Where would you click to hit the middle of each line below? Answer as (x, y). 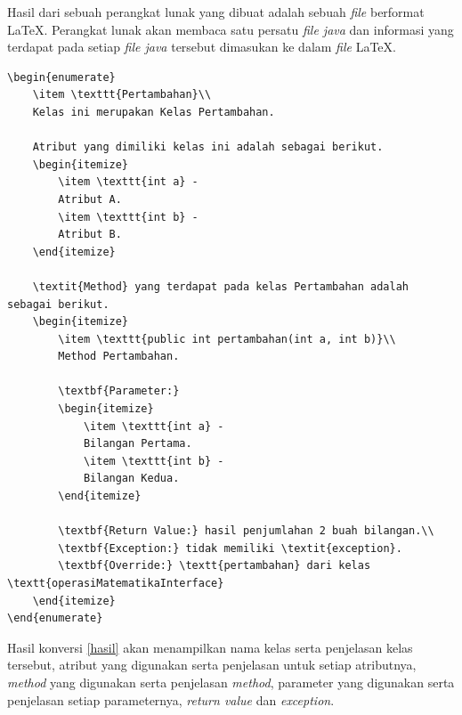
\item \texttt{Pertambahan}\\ (122, 95)
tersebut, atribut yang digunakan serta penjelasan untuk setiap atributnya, (212, 665)
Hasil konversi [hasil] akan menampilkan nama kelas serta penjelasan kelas (210, 647)
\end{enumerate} (55, 618)
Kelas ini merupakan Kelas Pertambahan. (154, 112)
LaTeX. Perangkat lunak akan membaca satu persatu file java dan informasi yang (231, 29)
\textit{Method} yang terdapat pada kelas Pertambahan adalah (221, 286)
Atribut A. (90, 199)
